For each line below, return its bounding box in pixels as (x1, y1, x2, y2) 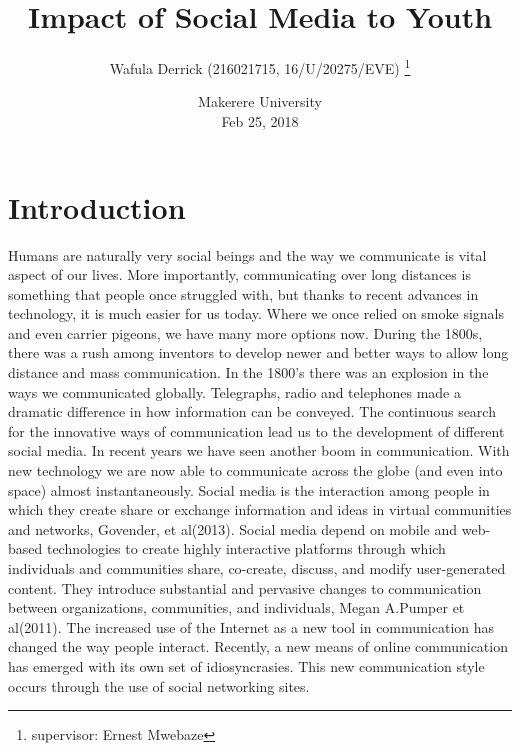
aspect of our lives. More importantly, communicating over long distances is (8, 264, 471, 285)
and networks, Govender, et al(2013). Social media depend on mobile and (8, 518, 458, 539)
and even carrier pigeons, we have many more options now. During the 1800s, (8, 322, 483, 343)
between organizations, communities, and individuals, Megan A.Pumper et (8, 597, 465, 618)
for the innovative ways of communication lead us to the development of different (8, 420, 505, 441)
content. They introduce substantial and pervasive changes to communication (8, 577, 482, 598)
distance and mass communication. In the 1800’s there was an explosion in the (8, 362, 489, 383)
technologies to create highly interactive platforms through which (46, 538, 446, 559)
